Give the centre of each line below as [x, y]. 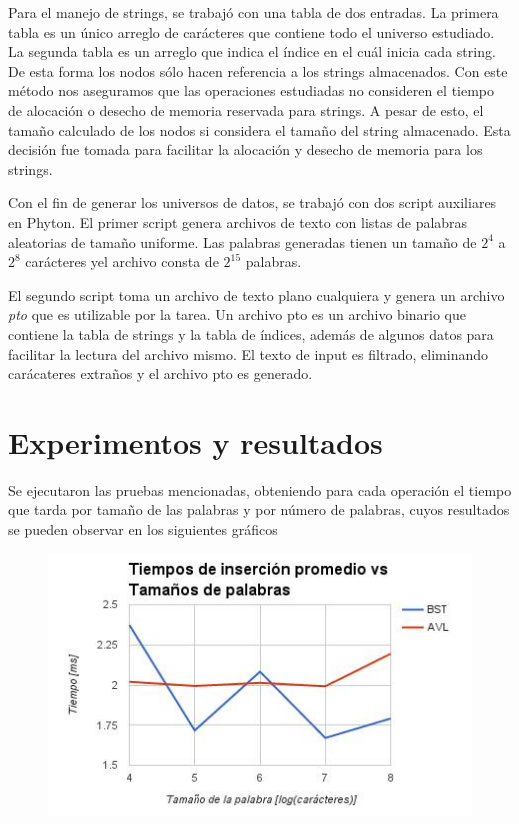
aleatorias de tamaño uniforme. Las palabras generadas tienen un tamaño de [242, 241]
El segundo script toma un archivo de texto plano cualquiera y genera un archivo [256, 294]
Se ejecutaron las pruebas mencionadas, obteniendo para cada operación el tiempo [260, 489]
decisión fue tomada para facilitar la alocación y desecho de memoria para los [245, 149]
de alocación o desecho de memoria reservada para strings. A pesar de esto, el [246, 109]
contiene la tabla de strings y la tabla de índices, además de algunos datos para [251, 333]
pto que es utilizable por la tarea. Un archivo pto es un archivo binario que [237, 314]
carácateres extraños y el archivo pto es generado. [160, 373]
